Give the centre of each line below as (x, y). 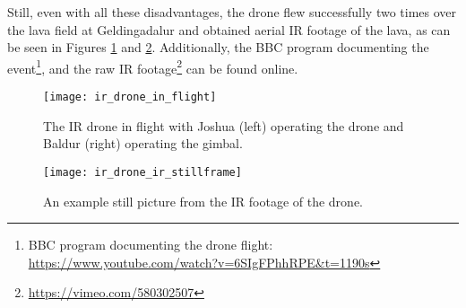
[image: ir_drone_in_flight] (130, 97)
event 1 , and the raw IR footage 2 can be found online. (153, 66)
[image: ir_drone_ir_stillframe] (142, 172)
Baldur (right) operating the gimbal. (143, 143)
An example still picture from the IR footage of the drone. (203, 201)
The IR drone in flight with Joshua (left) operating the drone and (224, 125)
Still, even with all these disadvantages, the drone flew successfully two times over (232, 12)
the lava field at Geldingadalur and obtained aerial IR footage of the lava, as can (229, 29)
